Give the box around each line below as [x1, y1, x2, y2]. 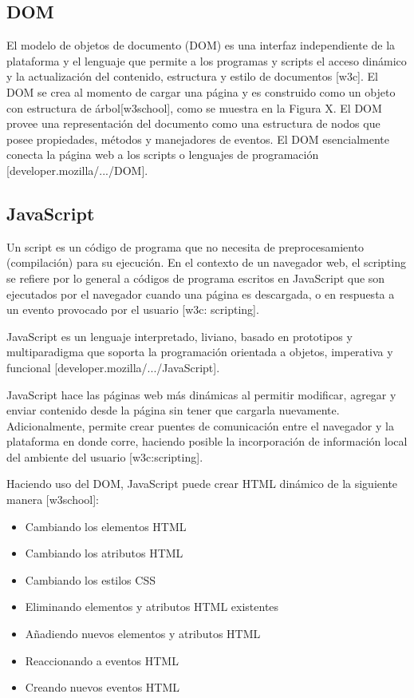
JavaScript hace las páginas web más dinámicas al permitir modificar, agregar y [6, 386, 396, 403]
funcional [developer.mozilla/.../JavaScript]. [6, 359, 220, 375]
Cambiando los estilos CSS [25, 571, 156, 588]
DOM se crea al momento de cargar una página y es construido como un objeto [6, 83, 396, 100]
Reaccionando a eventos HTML [25, 652, 179, 668]
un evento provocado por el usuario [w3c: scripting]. [6, 301, 259, 318]
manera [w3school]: [6, 491, 100, 508]
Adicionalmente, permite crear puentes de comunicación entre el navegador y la [6, 417, 394, 434]
